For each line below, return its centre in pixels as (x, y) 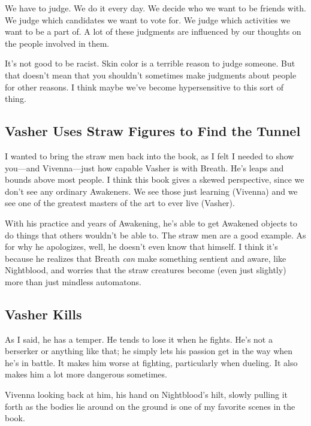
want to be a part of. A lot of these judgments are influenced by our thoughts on (153, 31)
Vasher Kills (43, 314)
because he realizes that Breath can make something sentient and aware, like (146, 258)
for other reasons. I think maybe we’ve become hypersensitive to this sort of (144, 87)
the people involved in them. (57, 43)
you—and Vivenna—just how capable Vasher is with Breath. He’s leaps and (144, 167)
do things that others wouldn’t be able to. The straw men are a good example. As (155, 235)
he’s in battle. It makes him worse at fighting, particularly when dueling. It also (151, 362)
